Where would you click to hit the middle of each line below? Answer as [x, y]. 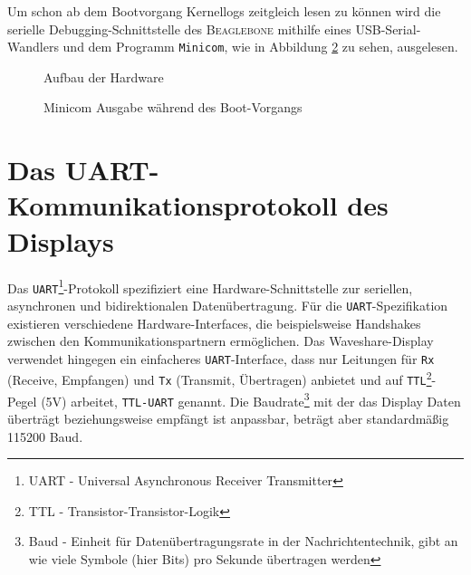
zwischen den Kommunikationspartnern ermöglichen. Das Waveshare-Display [221, 341]
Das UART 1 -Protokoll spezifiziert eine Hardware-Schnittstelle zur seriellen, [210, 286]
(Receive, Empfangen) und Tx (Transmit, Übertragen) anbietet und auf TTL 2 [220, 378]
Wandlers [33, 47]
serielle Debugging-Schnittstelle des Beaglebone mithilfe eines [179, 29]
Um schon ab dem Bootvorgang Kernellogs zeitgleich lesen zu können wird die [224, 11]
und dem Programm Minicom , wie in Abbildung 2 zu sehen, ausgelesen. [260, 47]
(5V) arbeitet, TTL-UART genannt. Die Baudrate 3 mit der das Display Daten [251, 399]
